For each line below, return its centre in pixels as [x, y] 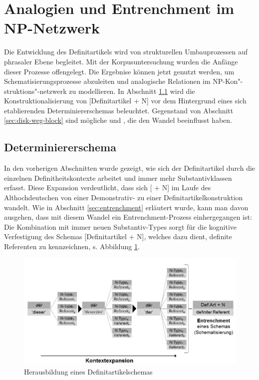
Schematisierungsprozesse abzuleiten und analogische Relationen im [107, 81]
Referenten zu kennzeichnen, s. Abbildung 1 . [72, 246]
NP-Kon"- [228, 81]
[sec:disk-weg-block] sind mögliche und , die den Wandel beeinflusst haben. [118, 120]
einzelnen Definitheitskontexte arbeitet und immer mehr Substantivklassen [118, 178]
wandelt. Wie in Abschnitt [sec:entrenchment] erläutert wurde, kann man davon [126, 207]
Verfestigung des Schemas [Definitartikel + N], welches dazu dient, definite [118, 236]
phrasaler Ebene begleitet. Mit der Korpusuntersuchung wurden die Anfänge [121, 61]
